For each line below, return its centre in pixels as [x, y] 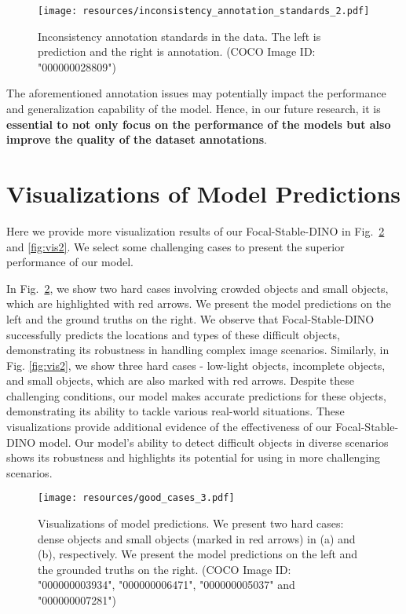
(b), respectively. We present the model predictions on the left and [198, 554]
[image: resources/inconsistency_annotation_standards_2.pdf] [204, 11]
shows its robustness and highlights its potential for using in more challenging [194, 457]
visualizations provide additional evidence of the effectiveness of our [169, 427]
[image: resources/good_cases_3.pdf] [136, 498]
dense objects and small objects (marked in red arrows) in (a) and [197, 538]
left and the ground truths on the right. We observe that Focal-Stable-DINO [190, 318]
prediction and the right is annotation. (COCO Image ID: [177, 51]
